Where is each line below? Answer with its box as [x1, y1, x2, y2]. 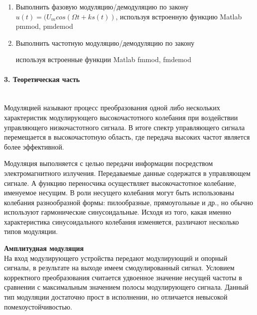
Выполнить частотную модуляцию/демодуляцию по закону [15, 37, 195, 48]
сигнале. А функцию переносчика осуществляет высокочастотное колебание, [4, 177, 236, 188]
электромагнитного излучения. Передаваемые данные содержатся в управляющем [4, 167, 251, 178]
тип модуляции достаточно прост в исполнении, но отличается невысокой [4, 292, 228, 302]
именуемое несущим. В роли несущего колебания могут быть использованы [4, 187, 234, 198]
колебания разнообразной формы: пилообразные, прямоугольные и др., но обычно [4, 197, 254, 207]
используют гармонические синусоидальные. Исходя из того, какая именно [4, 207, 231, 217]
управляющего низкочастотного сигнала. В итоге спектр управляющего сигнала [4, 122, 245, 132]
